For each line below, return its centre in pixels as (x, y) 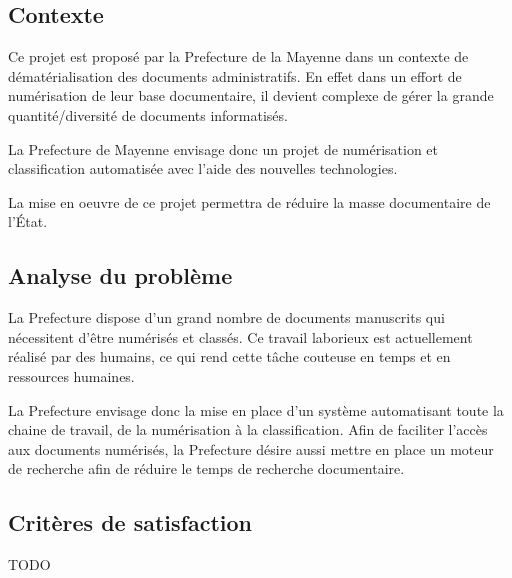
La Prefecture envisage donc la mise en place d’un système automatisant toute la (256, 409)
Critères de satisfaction (130, 522)
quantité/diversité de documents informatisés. (148, 114)
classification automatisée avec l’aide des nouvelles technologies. (203, 168)
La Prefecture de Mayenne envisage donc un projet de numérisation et (223, 148)
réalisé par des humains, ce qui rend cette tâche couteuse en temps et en (229, 356)
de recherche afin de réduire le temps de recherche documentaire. (206, 468)
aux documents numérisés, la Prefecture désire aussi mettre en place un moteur (251, 448)
